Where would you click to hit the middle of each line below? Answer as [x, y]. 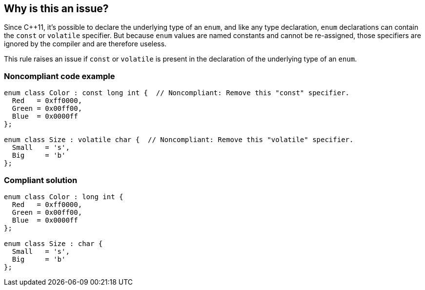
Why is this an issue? [56, 9]
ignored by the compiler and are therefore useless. [85, 44]
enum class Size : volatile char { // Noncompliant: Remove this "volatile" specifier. [179, 140]
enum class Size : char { [53, 243]
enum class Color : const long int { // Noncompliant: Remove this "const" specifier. [177, 93]
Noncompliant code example [60, 76]
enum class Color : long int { [64, 197]
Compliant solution [41, 180]
